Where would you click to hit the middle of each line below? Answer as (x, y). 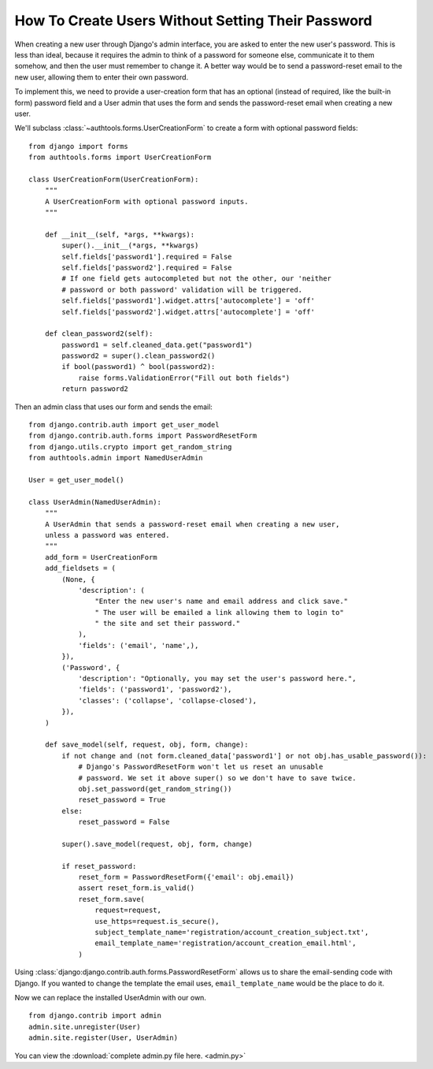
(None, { (78, 579)
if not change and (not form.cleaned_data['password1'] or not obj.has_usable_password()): (244, 756)
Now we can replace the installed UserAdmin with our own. (110, 997)
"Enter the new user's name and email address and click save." (222, 602)
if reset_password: (99, 866)
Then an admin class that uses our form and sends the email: (113, 407)
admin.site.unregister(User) (85, 1026)
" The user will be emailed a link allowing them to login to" (219, 612)
